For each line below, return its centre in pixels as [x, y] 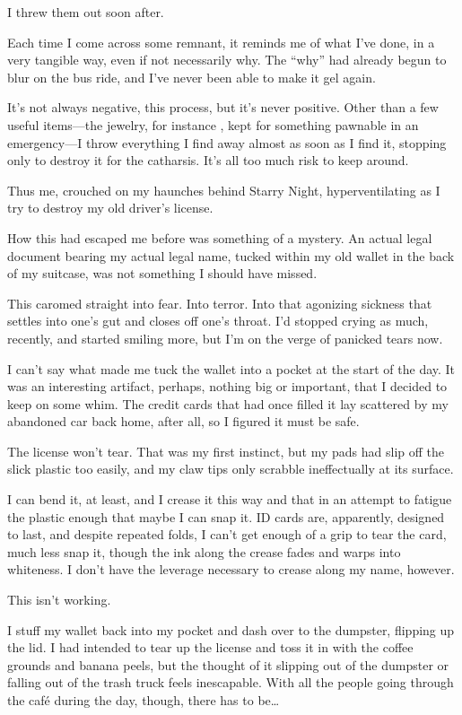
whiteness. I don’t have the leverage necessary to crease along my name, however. [231, 569]
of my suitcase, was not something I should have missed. [162, 273]
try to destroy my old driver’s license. [110, 208]
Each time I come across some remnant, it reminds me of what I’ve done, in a [221, 42]
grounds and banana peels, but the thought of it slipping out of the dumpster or [228, 664]
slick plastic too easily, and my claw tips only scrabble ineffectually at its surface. [231, 469]
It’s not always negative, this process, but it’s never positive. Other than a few [223, 107]
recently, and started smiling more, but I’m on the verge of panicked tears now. [225, 338]
